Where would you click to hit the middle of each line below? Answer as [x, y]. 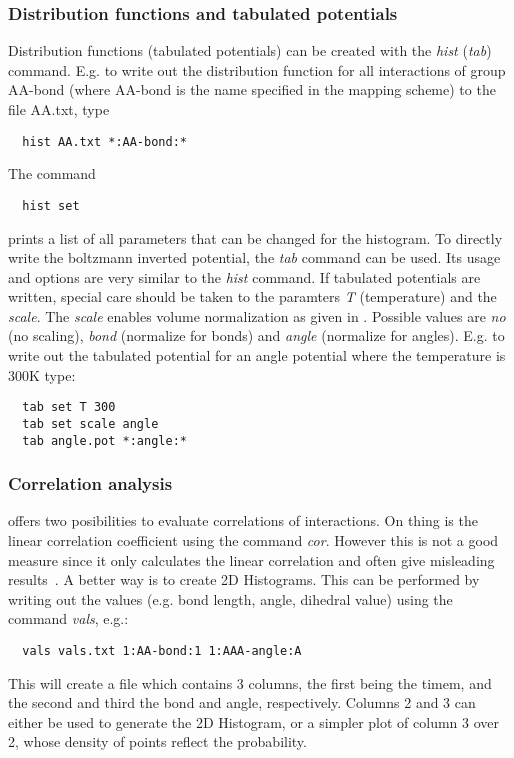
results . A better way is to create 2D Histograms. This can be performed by [244, 579]
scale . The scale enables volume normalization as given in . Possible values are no [257, 315]
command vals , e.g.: [68, 618]
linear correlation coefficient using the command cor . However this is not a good [253, 540]
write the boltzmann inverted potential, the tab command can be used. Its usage [254, 257]
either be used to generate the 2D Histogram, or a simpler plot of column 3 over [254, 721]
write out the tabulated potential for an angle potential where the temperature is [257, 355]
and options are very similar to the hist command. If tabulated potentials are [244, 276]
